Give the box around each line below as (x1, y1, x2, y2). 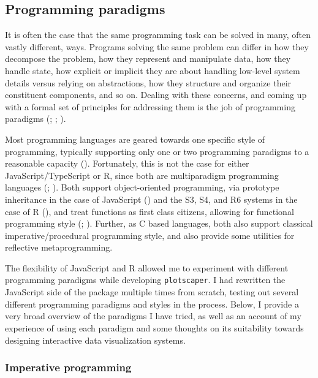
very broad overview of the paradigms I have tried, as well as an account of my (5, 309, 301, 322)
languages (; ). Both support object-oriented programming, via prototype (5, 181, 279, 194)
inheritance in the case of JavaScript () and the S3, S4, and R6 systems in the (5, 192, 298, 205)
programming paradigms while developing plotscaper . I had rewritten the (5, 273, 286, 286)
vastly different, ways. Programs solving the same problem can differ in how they (5, 40, 309, 53)
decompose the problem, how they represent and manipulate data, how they (5, 52, 291, 65)
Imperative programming (5, 360, 132, 375)
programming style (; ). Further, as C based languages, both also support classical (5, 217, 313, 230)
